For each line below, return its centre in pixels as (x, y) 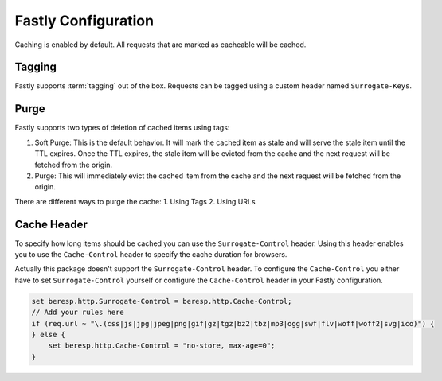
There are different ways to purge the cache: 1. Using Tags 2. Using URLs (135, 201)
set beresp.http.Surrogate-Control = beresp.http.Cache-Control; (162, 301)
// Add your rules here (78, 313)
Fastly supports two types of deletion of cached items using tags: (122, 128)
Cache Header (51, 224)
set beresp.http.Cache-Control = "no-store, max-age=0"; (162, 346)
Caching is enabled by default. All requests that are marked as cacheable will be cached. (160, 45)
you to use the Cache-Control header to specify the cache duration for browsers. (151, 254)
